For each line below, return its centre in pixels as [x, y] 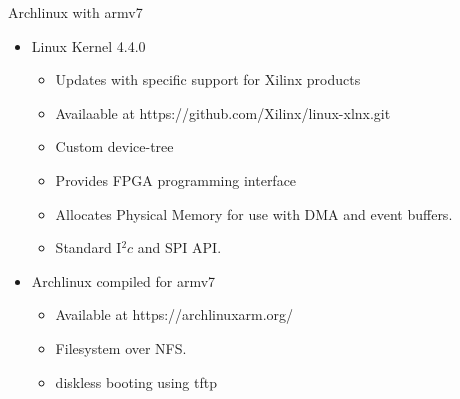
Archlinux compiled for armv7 [123, 280]
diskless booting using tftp [136, 381]
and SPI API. [179, 247]
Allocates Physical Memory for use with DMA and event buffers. [254, 213]
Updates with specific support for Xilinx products [208, 79]
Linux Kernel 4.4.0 [88, 45]
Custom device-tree [114, 146]
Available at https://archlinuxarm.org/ [174, 314]
